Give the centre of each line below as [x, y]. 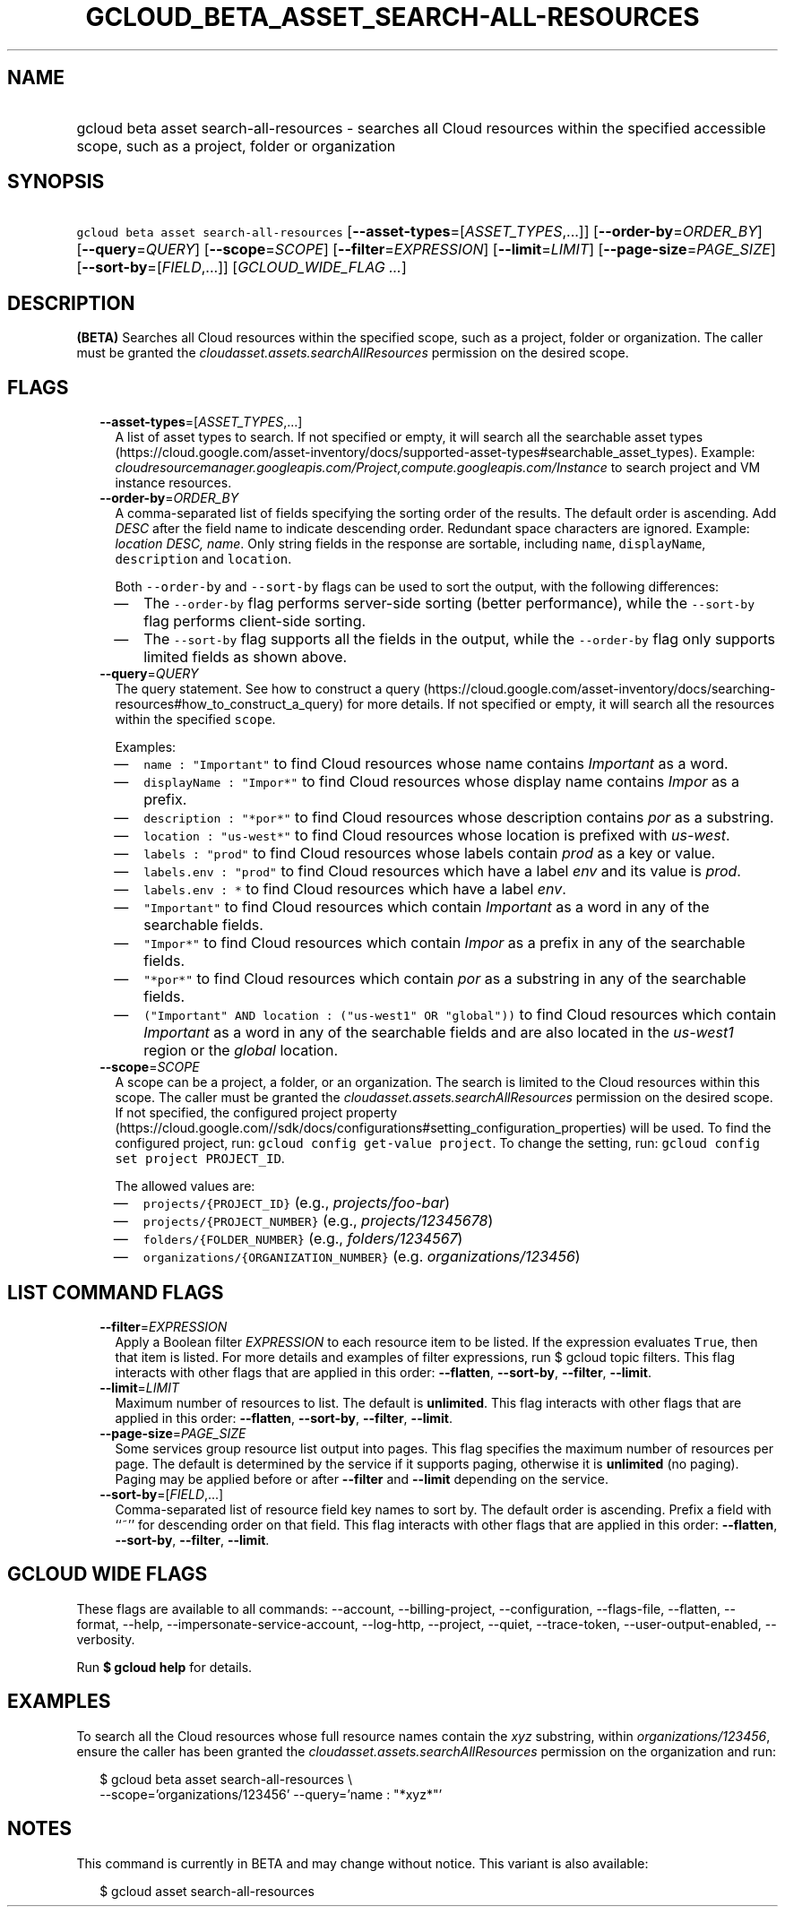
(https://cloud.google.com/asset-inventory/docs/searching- [600, 689]
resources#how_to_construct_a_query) [229, 704]
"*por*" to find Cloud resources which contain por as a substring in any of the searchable [445, 979]
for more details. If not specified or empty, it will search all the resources [561, 704]
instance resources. [173, 483]
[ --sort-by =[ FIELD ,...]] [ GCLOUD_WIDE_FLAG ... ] [242, 267]
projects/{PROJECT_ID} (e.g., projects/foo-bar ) [297, 1203]
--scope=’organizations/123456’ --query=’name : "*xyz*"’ [271, 1794]
